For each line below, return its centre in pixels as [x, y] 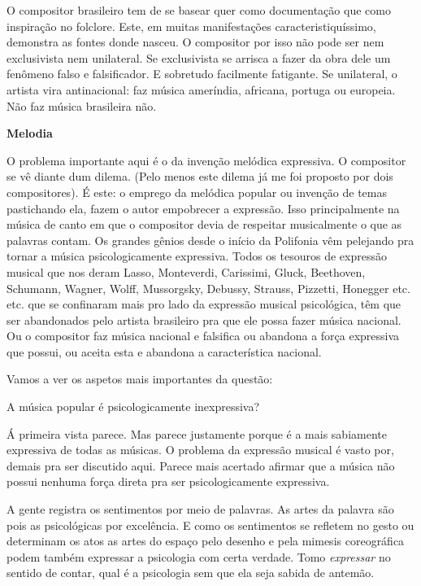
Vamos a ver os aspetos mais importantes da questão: [140, 379]
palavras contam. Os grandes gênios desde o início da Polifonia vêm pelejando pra [210, 240]
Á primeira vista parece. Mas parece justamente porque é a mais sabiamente [197, 433]
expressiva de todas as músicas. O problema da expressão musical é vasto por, [200, 450]
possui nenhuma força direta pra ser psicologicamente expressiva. [168, 481]
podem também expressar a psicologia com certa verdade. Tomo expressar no [199, 556]
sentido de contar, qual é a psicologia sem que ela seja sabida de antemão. [191, 573]
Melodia [30, 133]
